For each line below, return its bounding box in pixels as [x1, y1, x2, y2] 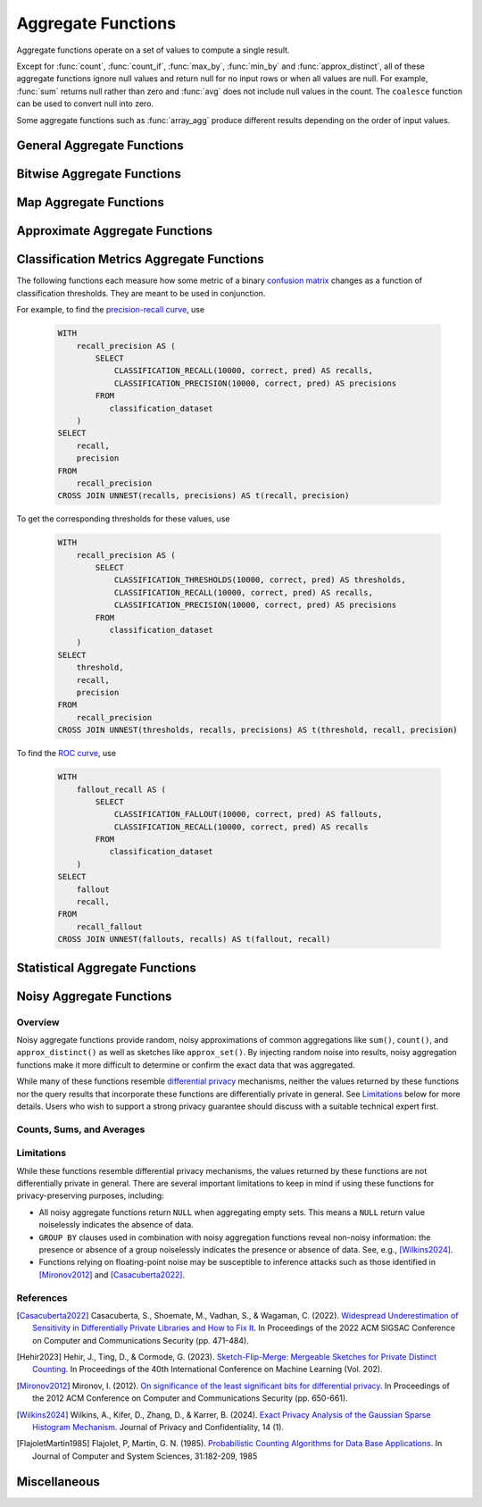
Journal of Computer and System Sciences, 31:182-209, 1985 [32, 1451, 258, 1461]
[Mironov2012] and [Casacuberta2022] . [38, 1269, 186, 1280]
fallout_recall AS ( [76, 784, 167, 795]
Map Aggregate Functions [16, 195, 164, 210]
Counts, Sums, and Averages [16, 1123, 145, 1136]
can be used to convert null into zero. [16, 98, 154, 109]
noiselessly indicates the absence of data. [38, 1220, 194, 1230]
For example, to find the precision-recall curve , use [16, 304, 205, 315]
